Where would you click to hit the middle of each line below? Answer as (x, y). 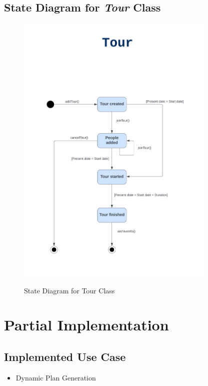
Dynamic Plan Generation (56, 377)
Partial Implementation (86, 325)
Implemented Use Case (65, 356)
